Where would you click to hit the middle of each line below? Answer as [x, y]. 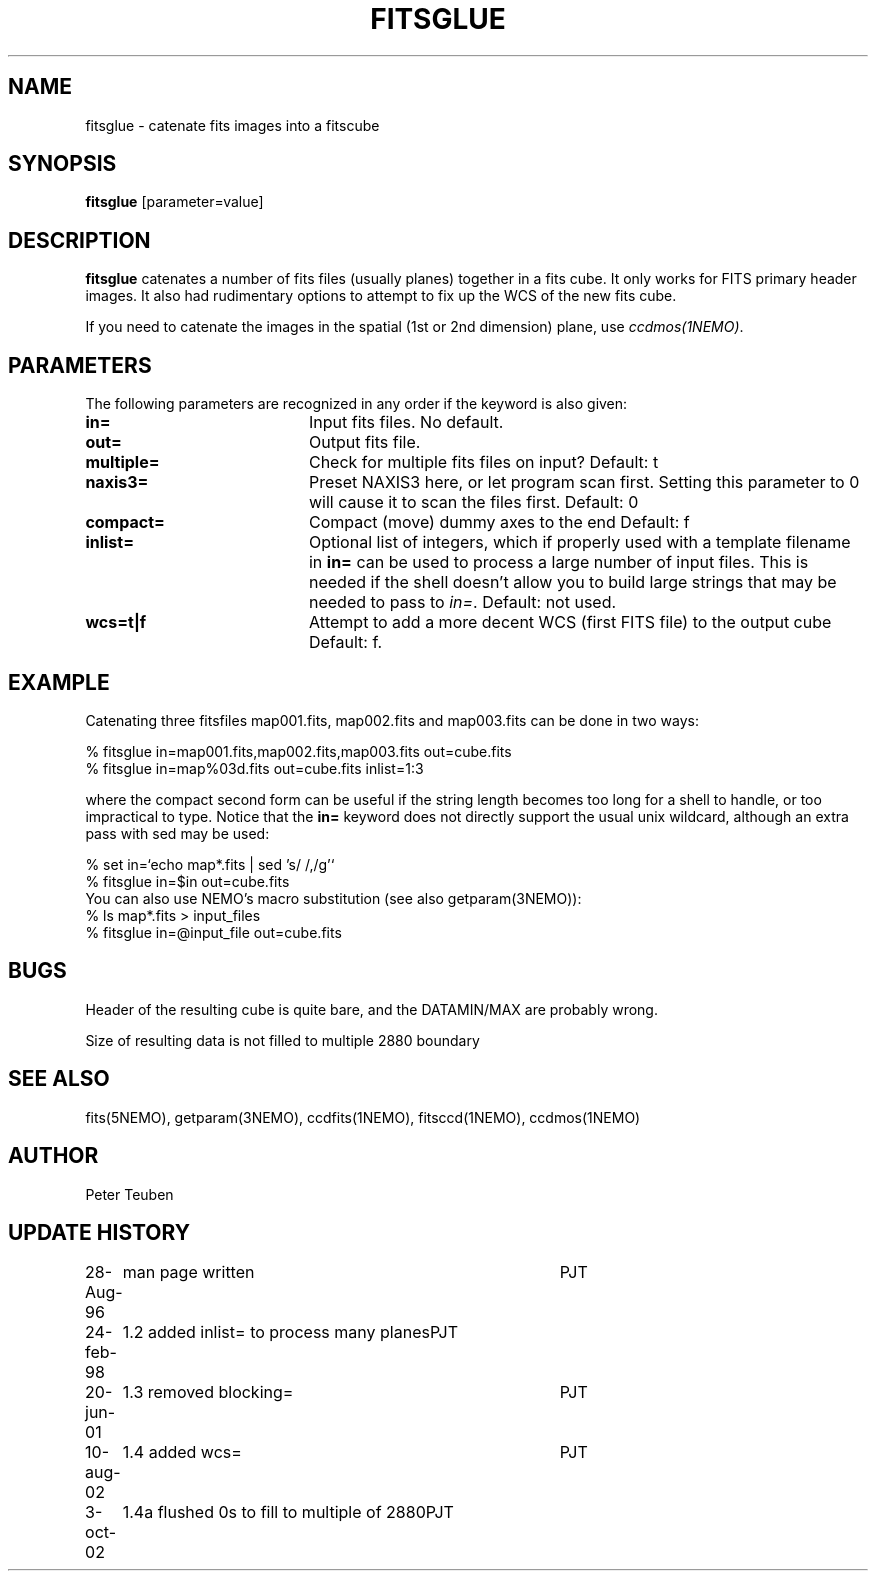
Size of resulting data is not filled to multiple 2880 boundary [282, 1040]
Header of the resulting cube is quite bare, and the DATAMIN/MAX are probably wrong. [371, 1009]
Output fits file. [364, 442]
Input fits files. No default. [406, 422]
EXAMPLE [59, 682]
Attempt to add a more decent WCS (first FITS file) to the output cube [570, 622]
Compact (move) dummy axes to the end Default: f [499, 522]
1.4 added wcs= [182, 1452]
